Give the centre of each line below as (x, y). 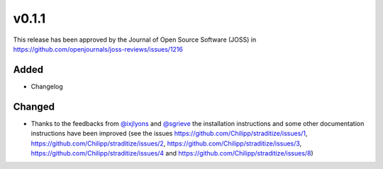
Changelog (47, 86)
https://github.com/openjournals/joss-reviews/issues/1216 (98, 49)
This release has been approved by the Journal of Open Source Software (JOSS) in (135, 40)
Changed (34, 106)
